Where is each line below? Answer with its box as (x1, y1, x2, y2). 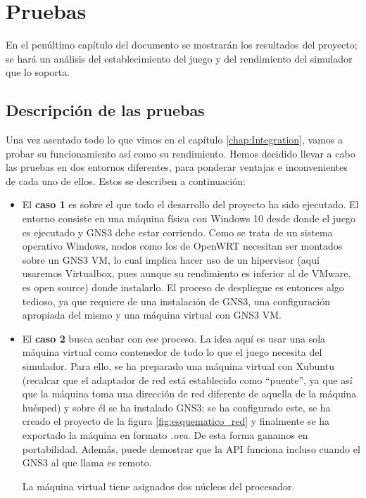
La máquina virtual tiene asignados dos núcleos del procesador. (22, 478, 295, 493)
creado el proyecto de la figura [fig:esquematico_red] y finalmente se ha (22, 414, 330, 428)
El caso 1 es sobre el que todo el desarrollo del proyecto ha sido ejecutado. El (22, 197, 359, 212)
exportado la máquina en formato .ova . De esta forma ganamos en (22, 427, 308, 442)
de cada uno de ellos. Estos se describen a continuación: (6, 173, 246, 188)
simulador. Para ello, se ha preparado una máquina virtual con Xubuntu (22, 359, 334, 373)
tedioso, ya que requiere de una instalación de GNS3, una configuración (22, 293, 330, 308)
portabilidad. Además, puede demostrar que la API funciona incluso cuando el (22, 441, 360, 456)
